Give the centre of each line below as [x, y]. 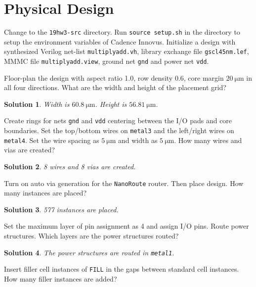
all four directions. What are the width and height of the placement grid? [115, 87]
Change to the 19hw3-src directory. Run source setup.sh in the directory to [122, 32]
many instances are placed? [45, 193]
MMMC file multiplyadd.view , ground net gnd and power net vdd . [107, 61]
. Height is [111, 104]
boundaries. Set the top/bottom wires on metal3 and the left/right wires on [119, 130]
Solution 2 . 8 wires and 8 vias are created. [70, 167]
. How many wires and [208, 140]
